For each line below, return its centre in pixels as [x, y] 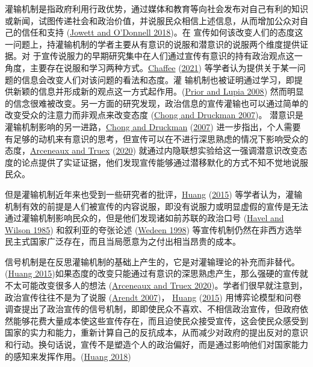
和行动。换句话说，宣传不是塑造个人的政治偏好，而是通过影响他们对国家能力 [156, 344]
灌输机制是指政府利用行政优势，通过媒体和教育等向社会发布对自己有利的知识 [156, 8]
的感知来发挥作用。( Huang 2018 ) [68, 356]
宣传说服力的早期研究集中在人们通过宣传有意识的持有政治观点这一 [172, 56]
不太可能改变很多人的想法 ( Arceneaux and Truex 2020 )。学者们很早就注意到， [156, 285]
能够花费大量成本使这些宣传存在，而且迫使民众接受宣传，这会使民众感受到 [160, 320]
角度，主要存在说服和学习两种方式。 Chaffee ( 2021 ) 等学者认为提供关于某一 [151, 67]
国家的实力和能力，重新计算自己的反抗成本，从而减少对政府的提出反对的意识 [156, 332]
